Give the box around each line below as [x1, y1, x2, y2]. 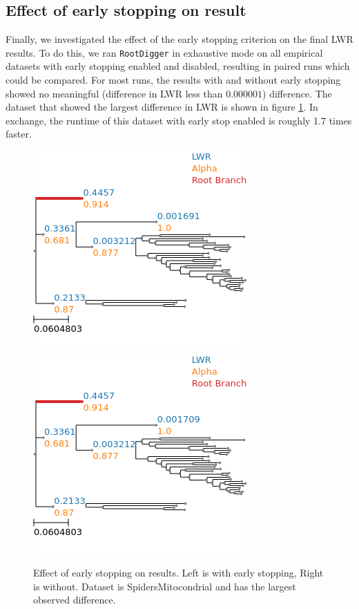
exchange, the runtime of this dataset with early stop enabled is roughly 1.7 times [6, 113, 352, 127]
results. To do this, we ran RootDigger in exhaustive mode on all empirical [6, 45, 323, 59]
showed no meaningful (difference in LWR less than [6, 86, 223, 100]
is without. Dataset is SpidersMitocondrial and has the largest [33, 579, 296, 593]
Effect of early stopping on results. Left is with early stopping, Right [33, 565, 324, 580]
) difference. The [262, 86, 332, 100]
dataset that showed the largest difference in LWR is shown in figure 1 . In [6, 100, 318, 114]
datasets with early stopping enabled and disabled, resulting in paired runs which [6, 59, 350, 73]
